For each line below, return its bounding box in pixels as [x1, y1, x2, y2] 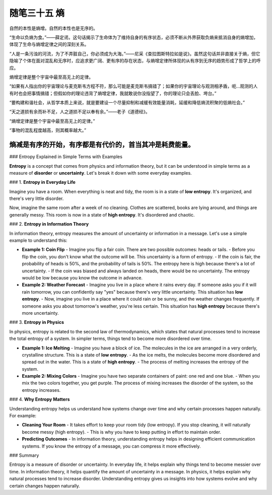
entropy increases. [22, 387, 61, 393]
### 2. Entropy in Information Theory [9, 221, 89, 227]
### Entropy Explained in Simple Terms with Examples [9, 154, 123, 160]
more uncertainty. [22, 310, 59, 316]
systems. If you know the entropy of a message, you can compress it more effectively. [22, 443, 201, 449]
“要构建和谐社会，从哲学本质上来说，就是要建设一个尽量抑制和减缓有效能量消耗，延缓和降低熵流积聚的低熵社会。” [9, 100, 245, 106]
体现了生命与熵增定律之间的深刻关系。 [9, 41, 89, 47]
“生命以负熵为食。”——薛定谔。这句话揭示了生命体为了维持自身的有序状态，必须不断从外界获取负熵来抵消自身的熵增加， [9, 34, 258, 40]
